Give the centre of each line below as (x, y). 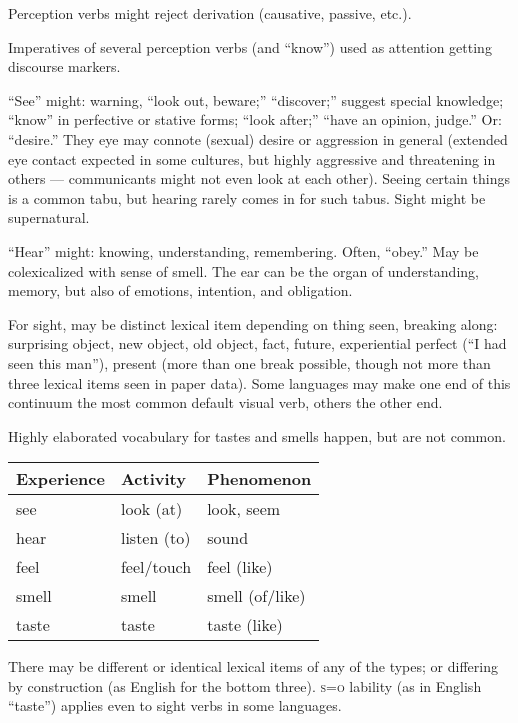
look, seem (244, 509)
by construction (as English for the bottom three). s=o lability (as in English (245, 685)
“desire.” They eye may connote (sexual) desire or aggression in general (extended (258, 138)
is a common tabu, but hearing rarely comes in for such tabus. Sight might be (247, 197)
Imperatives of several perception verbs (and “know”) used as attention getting (250, 46)
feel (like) (240, 567)
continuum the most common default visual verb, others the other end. (225, 402)
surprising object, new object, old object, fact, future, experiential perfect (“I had (257, 343)
